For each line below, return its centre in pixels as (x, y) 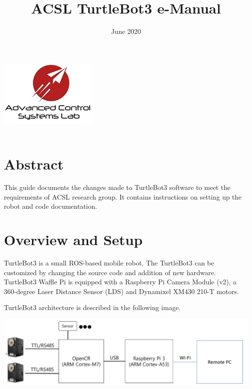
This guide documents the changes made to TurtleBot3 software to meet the (117, 187)
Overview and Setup (73, 239)
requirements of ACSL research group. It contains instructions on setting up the (123, 196)
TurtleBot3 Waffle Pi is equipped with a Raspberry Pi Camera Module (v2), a (120, 282)
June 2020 (126, 31)
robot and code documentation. (51, 206)
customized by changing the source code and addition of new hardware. (110, 272)
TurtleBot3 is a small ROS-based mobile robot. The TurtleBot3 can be (109, 262)
